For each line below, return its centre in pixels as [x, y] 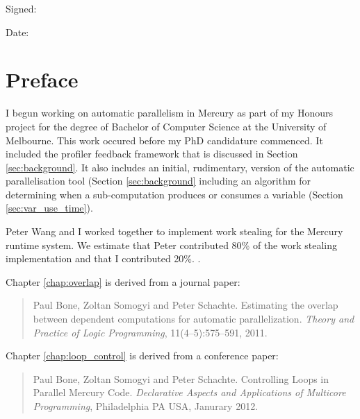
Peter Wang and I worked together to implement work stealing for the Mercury [174, 231]
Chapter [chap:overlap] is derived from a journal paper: [123, 281]
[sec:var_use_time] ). [49, 208]
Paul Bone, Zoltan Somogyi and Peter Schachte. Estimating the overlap [186, 305]
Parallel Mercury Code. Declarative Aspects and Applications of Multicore [189, 392]
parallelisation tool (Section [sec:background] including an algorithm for [158, 181]
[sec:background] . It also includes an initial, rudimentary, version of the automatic [180, 167]
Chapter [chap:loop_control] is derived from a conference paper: [142, 356]
